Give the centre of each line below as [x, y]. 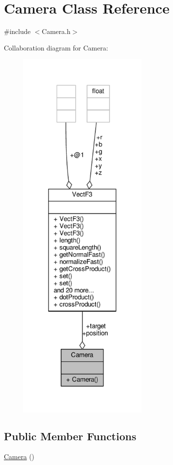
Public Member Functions [70, 436]
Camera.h [56, 31]
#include [17, 31]
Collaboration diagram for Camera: [56, 47]
